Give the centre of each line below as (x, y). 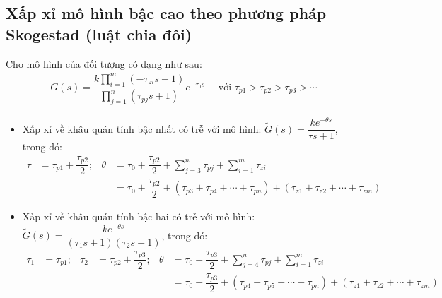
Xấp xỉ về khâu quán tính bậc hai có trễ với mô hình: (139, 216)
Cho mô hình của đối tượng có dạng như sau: (104, 63)
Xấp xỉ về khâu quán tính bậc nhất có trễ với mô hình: (142, 128)
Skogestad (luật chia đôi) (99, 34)
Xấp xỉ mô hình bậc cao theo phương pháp (166, 13)
